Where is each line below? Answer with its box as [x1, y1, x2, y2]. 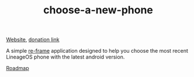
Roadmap [6, 65, 29, 72]
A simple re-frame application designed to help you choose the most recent [6, 47, 189, 54]
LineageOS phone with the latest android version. [6, 53, 125, 61]
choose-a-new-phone [43, 3, 154, 17]
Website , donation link [6, 36, 60, 43]
